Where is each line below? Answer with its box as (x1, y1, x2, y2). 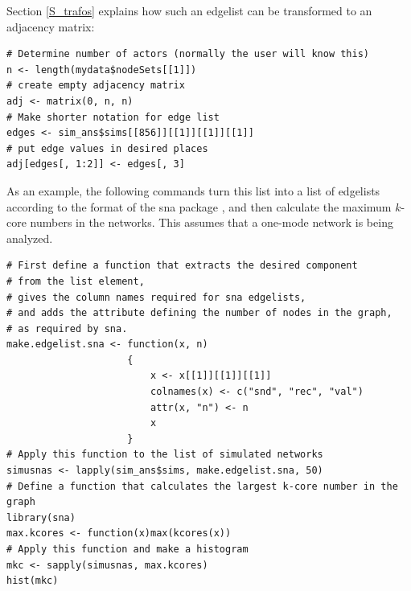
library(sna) (6, 511, 76, 523)
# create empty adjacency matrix (6, 80, 185, 92)
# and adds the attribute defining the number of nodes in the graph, (6, 307, 393, 319)
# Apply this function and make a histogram (6, 544, 249, 555)
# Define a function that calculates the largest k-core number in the (6, 480, 398, 492)
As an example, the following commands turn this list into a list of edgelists (6, 182, 380, 199)
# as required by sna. (6, 322, 128, 334)
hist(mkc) (6, 575, 59, 587)
